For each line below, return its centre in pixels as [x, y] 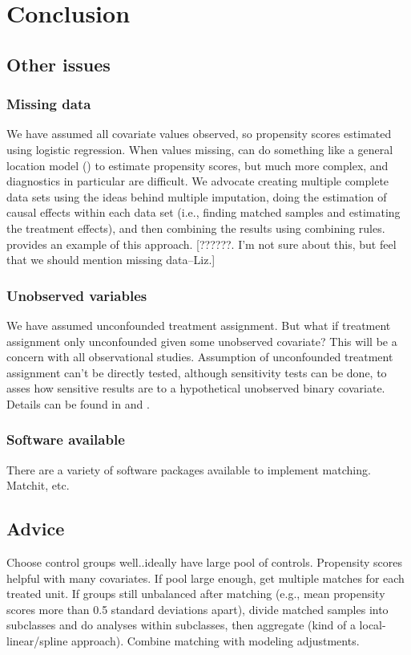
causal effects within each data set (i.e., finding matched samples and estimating [203, 212]
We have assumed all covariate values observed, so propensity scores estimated [199, 134]
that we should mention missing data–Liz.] [111, 260]
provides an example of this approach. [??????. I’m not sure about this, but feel [201, 244]
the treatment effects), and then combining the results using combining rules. [196, 228]
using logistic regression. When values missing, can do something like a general [200, 149]
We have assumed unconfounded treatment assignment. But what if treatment [199, 325]
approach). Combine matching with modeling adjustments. [216, 641]
